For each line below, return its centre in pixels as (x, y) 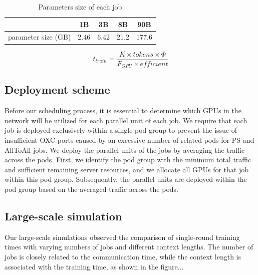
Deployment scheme (57, 89)
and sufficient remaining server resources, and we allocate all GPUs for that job (127, 169)
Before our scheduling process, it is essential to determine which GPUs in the (123, 110)
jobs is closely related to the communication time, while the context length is (123, 256)
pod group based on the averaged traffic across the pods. (91, 189)
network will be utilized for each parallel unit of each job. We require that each (126, 120)
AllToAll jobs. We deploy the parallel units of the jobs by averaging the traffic (125, 150)
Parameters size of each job (80, 7)
